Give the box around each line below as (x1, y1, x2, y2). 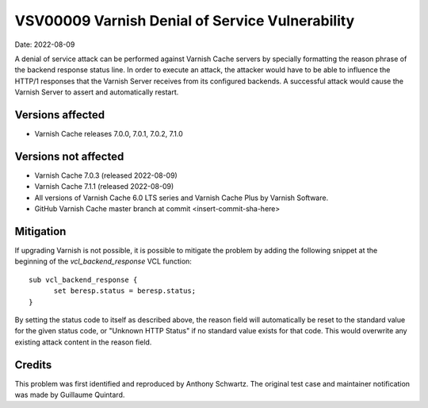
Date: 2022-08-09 (14, 40, 75, 49)
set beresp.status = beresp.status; (53, 287, 197, 295)
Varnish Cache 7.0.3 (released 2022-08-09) (34, 171, 178, 180)
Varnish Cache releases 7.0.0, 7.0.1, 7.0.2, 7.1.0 (34, 129, 183, 139)
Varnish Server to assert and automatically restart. (14, 87, 179, 97)
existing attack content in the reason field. (14, 337, 152, 347)
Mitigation (14, 225, 67, 238)
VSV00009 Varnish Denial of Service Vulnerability (14, 12, 355, 29)
